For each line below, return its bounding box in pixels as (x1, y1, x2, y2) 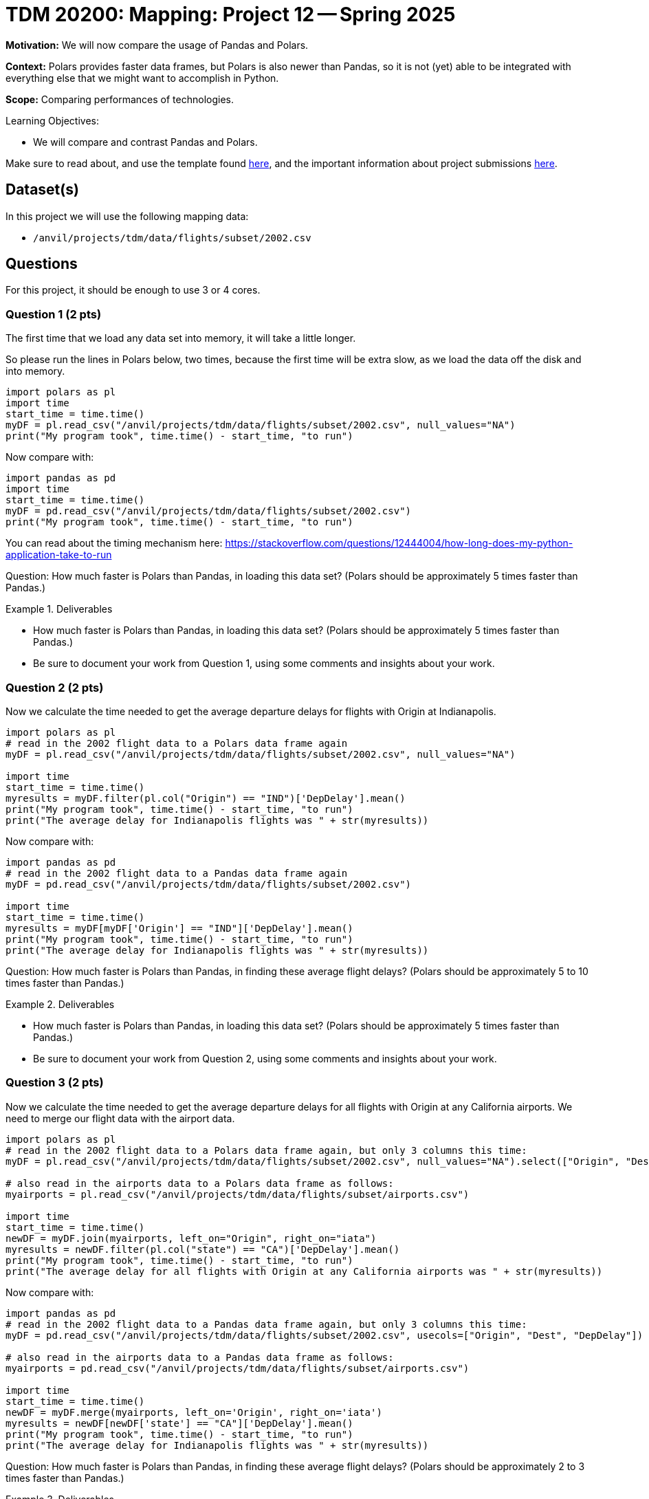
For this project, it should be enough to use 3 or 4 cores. (5, 284, 261, 296)
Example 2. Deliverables (5, 998, 115, 1010)
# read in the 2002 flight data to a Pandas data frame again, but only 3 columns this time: (5, 1318, 527, 1330)
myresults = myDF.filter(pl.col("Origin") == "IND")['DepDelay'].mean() (5, 792, 406, 804)
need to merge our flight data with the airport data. (5, 1112, 235, 1124)
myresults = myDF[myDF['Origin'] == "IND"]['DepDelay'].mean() (5, 922, 353, 934)
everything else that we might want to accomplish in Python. (5, 72, 279, 84)
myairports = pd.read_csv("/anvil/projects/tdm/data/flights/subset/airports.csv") (5, 1362, 470, 1374)
